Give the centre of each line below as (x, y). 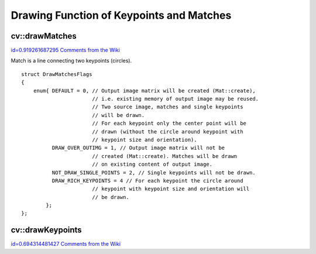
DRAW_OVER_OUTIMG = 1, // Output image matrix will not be (138, 148)
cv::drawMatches (44, 36)
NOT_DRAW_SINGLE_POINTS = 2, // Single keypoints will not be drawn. (154, 172)
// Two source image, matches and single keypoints (167, 107)
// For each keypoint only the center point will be (169, 123)
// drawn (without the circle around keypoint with (167, 131)
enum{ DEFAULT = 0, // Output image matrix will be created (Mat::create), (144, 90)
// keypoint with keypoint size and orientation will (171, 189)
